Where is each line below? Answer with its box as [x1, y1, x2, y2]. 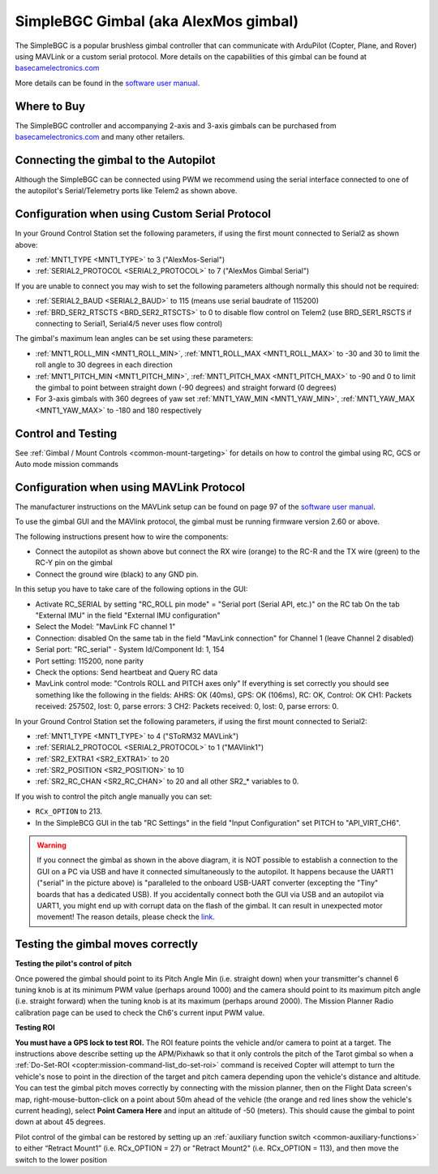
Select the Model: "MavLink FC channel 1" [35, 622, 176, 632]
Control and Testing [15, 426, 118, 440]
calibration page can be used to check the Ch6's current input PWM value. [15, 1008, 265, 1017]
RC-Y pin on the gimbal [35, 558, 113, 568]
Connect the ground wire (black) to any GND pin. [35, 569, 199, 579]
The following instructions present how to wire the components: [15, 532, 229, 542]
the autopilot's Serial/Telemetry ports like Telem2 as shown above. [15, 186, 238, 196]
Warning [36, 840, 67, 850]
